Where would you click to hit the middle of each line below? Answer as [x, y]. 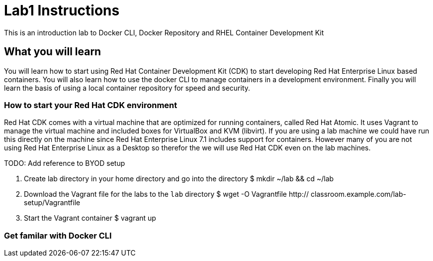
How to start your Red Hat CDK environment [91, 105]
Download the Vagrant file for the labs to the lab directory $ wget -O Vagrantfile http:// [167, 194]
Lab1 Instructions [62, 10]
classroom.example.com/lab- [358, 194]
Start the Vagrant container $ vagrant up [90, 218]
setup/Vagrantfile [52, 203]
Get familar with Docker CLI [58, 235]
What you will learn [53, 52]
